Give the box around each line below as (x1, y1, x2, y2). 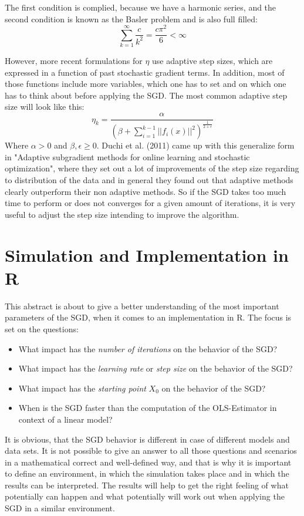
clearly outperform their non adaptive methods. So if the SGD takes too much (5, 185, 286, 197)
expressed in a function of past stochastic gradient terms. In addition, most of (5, 66, 285, 78)
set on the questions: (5, 322, 79, 335)
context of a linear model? (18, 413, 113, 425)
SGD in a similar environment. (5, 502, 115, 514)
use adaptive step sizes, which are (152, 55, 273, 67)
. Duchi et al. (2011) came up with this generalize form (96, 139, 295, 151)
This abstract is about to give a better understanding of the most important (5, 299, 279, 312)
